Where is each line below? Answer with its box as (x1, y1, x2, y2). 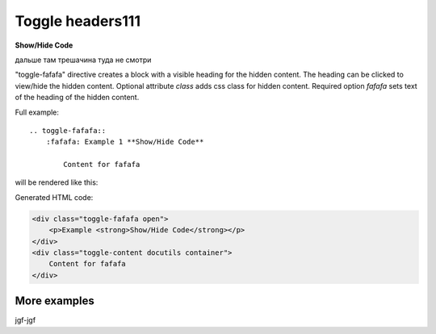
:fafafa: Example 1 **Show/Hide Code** (45, 137, 204, 147)
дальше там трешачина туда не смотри (15, 55, 152, 65)
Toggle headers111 (15, 12, 141, 30)
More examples (15, 294, 94, 308)
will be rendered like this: (15, 177, 99, 187)
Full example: (15, 107, 60, 117)
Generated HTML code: (15, 192, 94, 202)
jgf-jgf (15, 315, 36, 325)
